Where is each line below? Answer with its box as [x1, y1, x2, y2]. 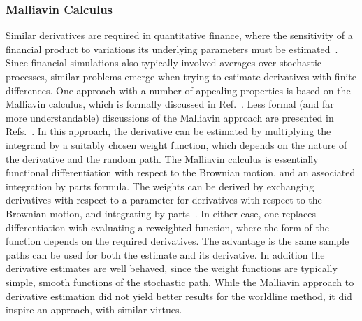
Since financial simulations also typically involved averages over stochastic [6, 55, 322, 70]
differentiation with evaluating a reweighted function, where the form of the [6, 220, 329, 234]
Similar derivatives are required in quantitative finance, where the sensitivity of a [6, 28, 353, 43]
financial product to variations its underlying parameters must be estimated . [6, 41, 338, 56]
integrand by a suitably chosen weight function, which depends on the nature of [6, 137, 347, 152]
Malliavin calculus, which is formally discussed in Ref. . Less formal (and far [6, 97, 334, 111]
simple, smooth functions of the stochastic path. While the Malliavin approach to [6, 274, 354, 289]
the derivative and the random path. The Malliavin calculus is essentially [6, 151, 319, 166]
